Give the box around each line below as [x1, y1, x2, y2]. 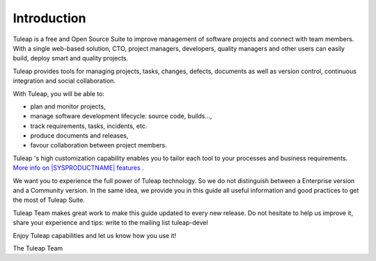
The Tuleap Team [13, 244, 63, 252]
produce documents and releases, [30, 132, 129, 140]
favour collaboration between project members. [30, 141, 167, 150]
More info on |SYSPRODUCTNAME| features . [13, 164, 144, 172]
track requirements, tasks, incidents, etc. [30, 122, 148, 130]
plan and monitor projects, [30, 102, 106, 111]
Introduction [13, 10, 86, 26]
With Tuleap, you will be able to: [13, 89, 104, 97]
